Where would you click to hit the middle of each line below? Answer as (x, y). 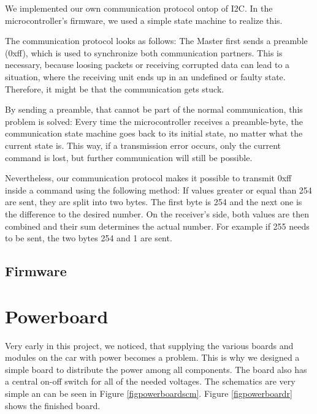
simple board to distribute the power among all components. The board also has (156, 369)
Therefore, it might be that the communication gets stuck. (115, 88)
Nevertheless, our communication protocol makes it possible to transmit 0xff (148, 178)
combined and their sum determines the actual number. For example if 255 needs (157, 226)
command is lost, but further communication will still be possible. (129, 157)
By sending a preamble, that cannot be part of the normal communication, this (154, 109)
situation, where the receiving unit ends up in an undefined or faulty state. (145, 76)
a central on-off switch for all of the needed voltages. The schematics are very (150, 381)
